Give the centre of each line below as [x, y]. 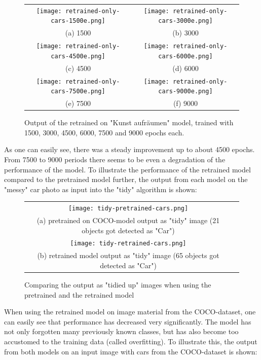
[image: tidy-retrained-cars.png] [128, 244]
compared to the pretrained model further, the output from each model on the [126, 179]
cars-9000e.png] [185, 92]
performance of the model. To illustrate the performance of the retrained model [127, 169]
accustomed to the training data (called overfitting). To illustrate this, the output [131, 341]
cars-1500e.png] [78, 21]
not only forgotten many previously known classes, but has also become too [121, 331]
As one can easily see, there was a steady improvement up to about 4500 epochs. [129, 149]
